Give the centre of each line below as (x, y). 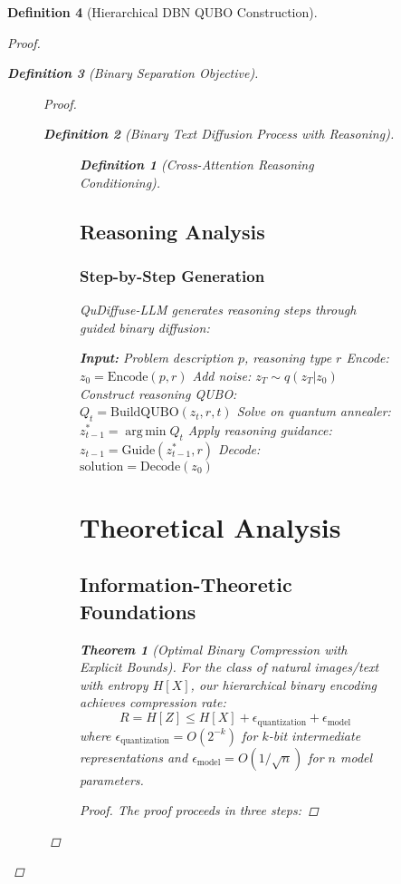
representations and (134, 757)
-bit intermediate (315, 735)
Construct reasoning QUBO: (158, 393)
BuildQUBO (145, 413)
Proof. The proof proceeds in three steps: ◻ (199, 810)
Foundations (138, 611)
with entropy (114, 684)
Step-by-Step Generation (172, 275)
